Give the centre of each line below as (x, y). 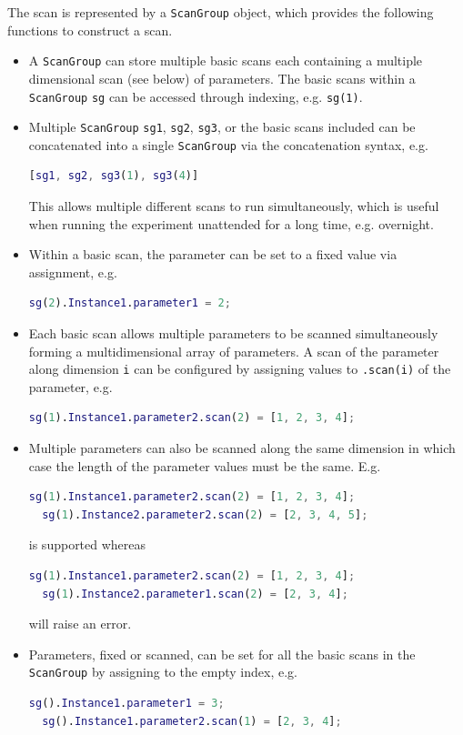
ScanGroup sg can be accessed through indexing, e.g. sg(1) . (196, 96)
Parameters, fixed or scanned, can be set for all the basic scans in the (222, 654)
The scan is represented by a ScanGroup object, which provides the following (221, 12)
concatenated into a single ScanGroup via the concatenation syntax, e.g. (228, 144)
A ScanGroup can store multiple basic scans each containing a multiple (226, 60)
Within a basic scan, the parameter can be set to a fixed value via (213, 254)
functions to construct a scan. (90, 30)
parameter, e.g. (70, 386)
